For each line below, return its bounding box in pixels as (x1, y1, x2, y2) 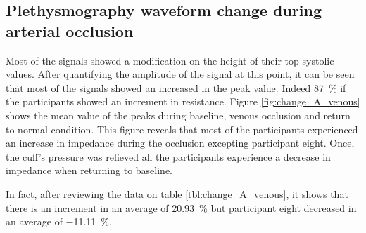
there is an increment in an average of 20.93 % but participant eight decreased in (6, 200, 357, 215)
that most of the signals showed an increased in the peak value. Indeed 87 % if (6, 80, 346, 95)
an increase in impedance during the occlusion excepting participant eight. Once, (6, 135, 355, 150)
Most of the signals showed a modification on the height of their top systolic (6, 53, 334, 67)
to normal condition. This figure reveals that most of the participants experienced (6, 121, 358, 136)
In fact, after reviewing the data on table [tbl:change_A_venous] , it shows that (6, 186, 348, 201)
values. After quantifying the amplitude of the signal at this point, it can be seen (6, 67, 355, 81)
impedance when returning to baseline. (6, 163, 173, 178)
